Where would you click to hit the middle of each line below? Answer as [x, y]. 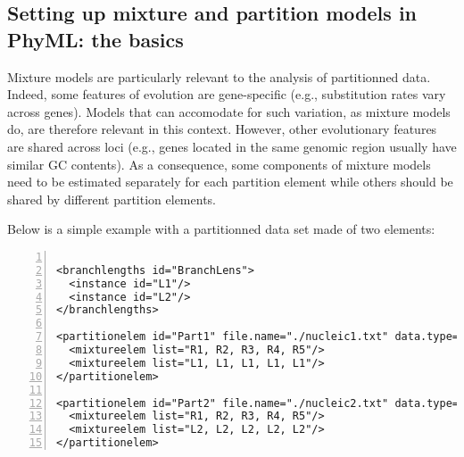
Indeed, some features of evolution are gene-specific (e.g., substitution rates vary [227, 94]
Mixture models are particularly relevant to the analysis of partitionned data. [219, 76]
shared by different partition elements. [112, 199]
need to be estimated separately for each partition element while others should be [230, 182]
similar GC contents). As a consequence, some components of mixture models [219, 164]
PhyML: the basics [95, 39]
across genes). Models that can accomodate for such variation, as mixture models [229, 111]
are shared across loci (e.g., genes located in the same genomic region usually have [232, 146]
